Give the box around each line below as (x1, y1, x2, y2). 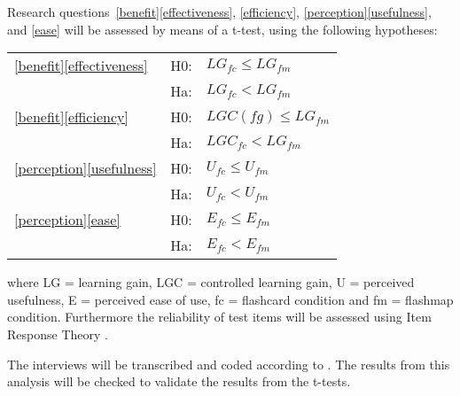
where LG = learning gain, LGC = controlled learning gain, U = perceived (7, 273, 415, 291)
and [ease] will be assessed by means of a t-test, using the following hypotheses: (7, 19, 438, 38)
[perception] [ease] (14, 209, 121, 230)
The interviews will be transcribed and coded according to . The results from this (7, 354, 450, 373)
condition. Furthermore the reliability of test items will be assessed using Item (7, 307, 432, 326)
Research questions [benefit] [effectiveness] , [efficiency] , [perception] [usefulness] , (7, 3, 432, 20)
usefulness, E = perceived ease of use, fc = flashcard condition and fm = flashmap (7, 290, 454, 308)
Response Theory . (7, 324, 108, 343)
